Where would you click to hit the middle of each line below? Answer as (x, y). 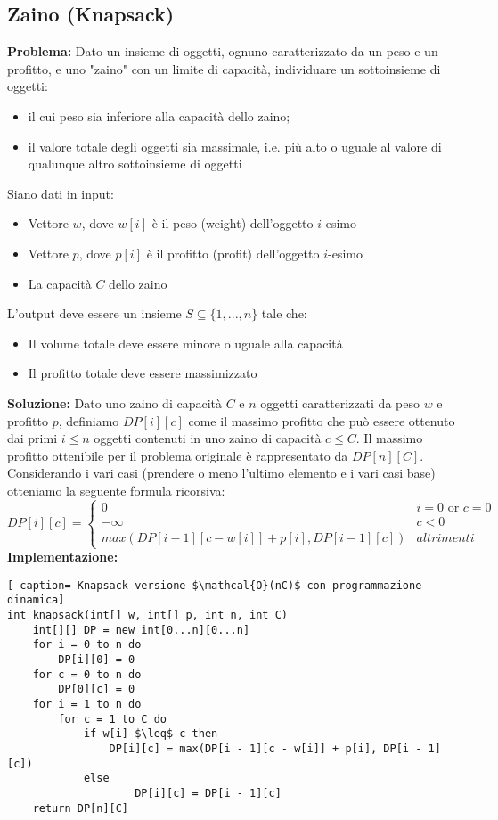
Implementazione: (63, 557)
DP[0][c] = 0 (97, 689)
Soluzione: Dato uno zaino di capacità (115, 402)
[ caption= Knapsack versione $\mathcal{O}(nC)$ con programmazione (215, 585)
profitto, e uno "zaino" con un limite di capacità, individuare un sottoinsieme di (224, 68)
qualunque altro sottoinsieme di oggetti (135, 164)
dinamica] (36, 600)
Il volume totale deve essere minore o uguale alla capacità (185, 343)
